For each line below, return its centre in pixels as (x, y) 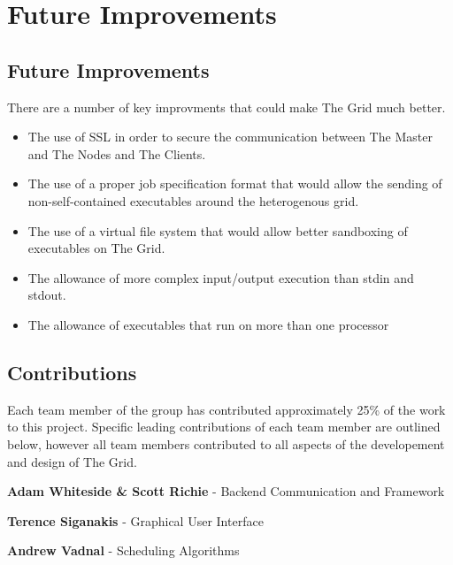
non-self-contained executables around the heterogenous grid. (193, 200)
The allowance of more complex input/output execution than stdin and (221, 277)
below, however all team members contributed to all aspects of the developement (226, 443)
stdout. (47, 295)
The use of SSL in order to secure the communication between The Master (230, 137)
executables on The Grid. (96, 248)
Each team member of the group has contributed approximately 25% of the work (226, 409)
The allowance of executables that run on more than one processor (208, 324)
